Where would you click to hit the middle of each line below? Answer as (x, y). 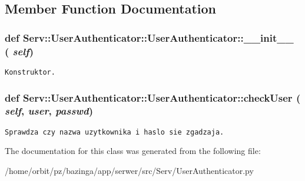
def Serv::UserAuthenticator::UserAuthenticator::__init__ (149, 37)
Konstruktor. (30, 72)
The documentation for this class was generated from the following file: (133, 151)
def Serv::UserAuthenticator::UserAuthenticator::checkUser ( (153, 97)
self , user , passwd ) (49, 111)
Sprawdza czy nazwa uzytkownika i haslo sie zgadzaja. (115, 132)
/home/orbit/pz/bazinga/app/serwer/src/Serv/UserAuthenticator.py (129, 170)
